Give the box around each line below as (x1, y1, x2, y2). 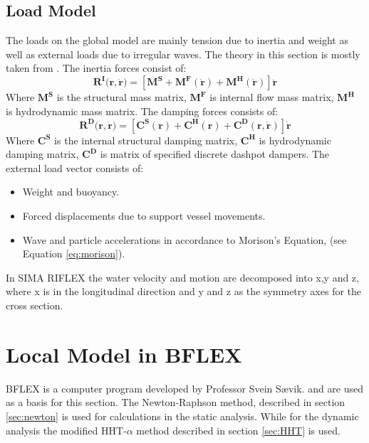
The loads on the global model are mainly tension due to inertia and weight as (6, 33, 348, 48)
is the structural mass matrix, (56, 90, 187, 105)
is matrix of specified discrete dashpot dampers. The (100, 146, 330, 161)
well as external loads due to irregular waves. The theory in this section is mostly (6, 46, 360, 61)
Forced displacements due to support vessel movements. (22, 208, 266, 223)
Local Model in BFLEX (6, 339, 242, 368)
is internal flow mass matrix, (209, 90, 334, 105)
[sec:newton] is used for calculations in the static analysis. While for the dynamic (6, 408, 359, 423)
